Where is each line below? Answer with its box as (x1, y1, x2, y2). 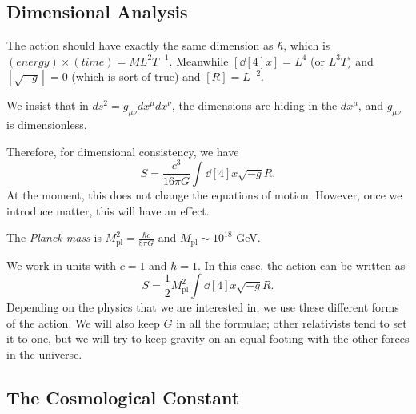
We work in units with (6, 256, 117, 273)
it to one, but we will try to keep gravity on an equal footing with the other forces (6, 330, 410, 347)
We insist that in (6, 97, 89, 114)
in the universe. (6, 345, 82, 362)
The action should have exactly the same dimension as (6, 37, 274, 54)
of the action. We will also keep (6, 314, 160, 331)
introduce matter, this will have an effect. (6, 202, 210, 219)
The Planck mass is (6, 229, 102, 246)
